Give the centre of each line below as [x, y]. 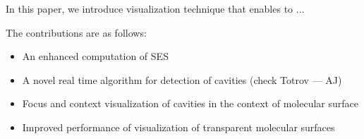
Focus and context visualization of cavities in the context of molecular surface [190, 103]
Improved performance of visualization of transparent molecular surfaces [178, 127]
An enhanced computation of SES [95, 56]
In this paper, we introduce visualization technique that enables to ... [155, 8]
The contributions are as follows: [76, 32]
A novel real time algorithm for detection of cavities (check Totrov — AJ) [182, 79]
